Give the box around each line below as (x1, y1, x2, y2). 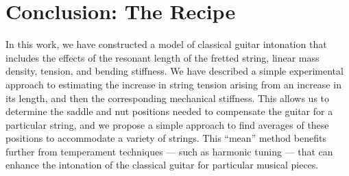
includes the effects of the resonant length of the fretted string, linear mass (5, 50, 320, 64)
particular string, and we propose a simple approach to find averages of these (5, 117, 329, 131)
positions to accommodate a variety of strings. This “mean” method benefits (5, 131, 326, 145)
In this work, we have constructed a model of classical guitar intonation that (5, 37, 327, 51)
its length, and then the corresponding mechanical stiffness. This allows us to (5, 90, 330, 105)
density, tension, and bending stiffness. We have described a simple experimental (5, 64, 344, 78)
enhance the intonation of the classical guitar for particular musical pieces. (5, 158, 319, 172)
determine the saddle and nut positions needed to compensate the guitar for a (5, 104, 333, 118)
